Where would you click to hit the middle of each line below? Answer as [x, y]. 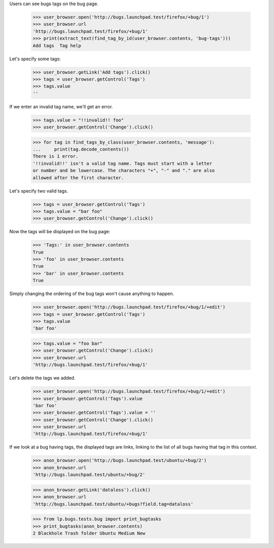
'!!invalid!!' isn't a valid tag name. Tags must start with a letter [123, 163]
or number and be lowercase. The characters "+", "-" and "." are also [124, 171]
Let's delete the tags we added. [42, 378]
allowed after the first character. [78, 178]
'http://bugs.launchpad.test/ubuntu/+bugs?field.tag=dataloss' [113, 504]
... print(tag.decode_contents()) [81, 149]
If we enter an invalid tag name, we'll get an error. [61, 106]
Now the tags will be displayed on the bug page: [60, 232]
